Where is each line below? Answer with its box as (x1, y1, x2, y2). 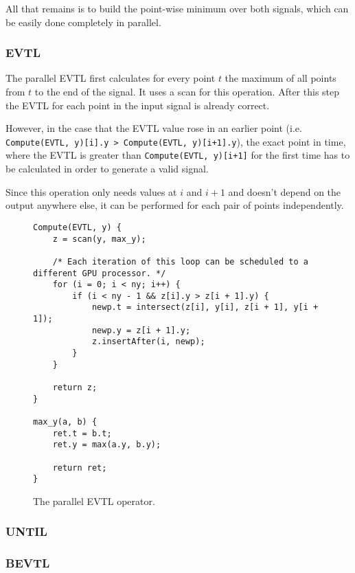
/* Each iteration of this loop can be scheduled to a (52, 256, 308, 267)
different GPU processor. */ (33, 268, 166, 278)
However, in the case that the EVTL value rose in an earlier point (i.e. (5, 121, 302, 135)
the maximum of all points (225, 71, 336, 85)
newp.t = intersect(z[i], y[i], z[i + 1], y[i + (91, 302, 319, 313)
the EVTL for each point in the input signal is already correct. (5, 98, 270, 112)
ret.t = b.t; (52, 428, 112, 438)
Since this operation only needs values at (5, 184, 177, 199)
